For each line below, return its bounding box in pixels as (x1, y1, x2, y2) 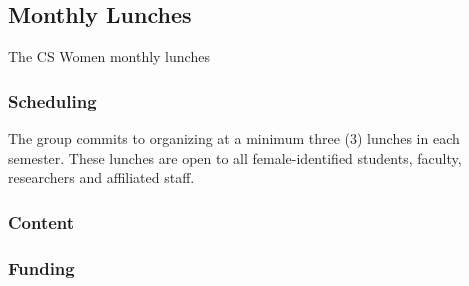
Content (8, 209, 75, 234)
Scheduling (8, 88, 97, 113)
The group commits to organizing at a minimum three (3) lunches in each (8, 128, 460, 149)
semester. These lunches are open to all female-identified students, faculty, (8, 147, 462, 168)
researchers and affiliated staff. (8, 167, 195, 188)
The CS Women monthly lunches (8, 46, 210, 67)
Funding (8, 255, 75, 280)
